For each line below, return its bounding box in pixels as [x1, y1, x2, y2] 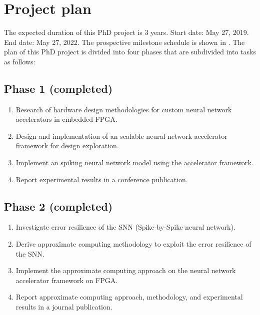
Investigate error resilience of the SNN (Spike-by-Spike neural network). [15, 222, 235, 232]
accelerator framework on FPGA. [15, 275, 118, 285]
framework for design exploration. [15, 140, 119, 151]
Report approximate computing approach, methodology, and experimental [15, 292, 243, 302]
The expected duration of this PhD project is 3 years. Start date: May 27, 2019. [4, 27, 249, 37]
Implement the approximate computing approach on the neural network [15, 265, 236, 276]
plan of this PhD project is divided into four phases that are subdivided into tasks [4, 46, 256, 57]
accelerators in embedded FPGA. [15, 114, 117, 124]
